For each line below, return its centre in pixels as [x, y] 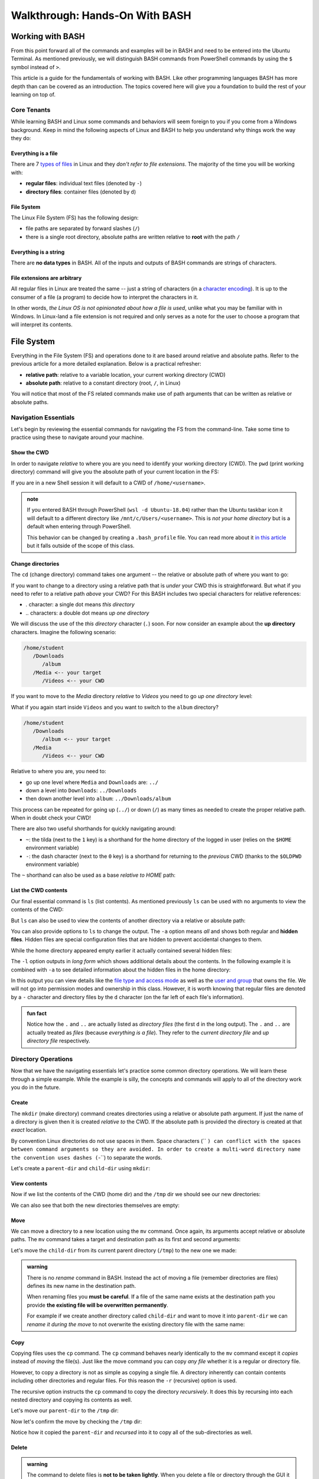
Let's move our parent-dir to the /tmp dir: [65, 1410]
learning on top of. [33, 95]
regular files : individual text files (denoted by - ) [84, 183]
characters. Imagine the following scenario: [64, 632]
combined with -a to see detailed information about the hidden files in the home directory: [121, 970]
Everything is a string [38, 252]
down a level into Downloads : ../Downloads [81, 790]
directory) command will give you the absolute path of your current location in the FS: [115, 472]
